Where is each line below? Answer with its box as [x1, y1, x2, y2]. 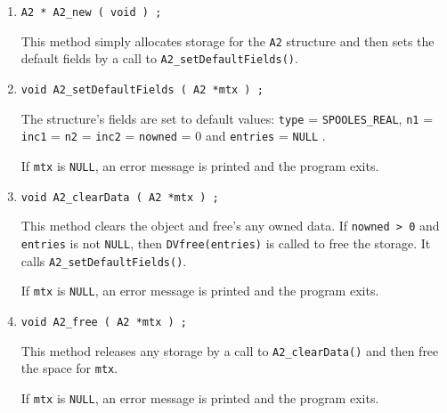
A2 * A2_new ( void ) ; [20, 6, 162, 19]
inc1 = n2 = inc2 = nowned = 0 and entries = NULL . [20, 126, 326, 145]
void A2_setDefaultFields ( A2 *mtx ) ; [20, 83, 264, 96]
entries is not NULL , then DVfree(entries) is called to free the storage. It [20, 233, 431, 252]
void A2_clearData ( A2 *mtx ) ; [20, 190, 219, 204]
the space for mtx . [20, 359, 118, 377]
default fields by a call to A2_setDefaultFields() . [20, 49, 298, 68]
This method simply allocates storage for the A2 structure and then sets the [20, 31, 435, 50]
